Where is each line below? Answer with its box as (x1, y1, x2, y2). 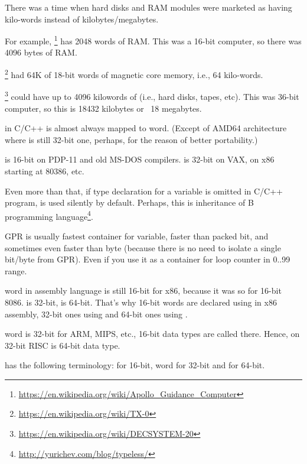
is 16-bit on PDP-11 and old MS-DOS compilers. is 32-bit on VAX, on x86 (5, 153, 275, 166)
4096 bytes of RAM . (5, 46, 77, 59)
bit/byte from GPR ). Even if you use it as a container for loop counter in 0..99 (5, 253, 290, 265)
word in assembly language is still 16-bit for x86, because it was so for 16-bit (5, 284, 282, 297)
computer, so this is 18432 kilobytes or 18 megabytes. (5, 102, 202, 114)
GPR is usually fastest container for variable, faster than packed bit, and (5, 229, 269, 242)
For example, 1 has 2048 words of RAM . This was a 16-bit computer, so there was (5, 33, 302, 47)
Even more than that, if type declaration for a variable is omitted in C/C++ (5, 184, 283, 197)
